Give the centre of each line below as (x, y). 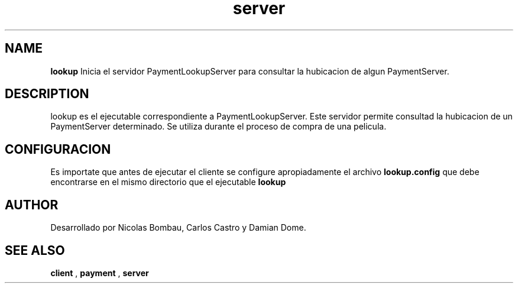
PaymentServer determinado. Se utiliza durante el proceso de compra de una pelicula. (218, 127)
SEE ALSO (35, 250)
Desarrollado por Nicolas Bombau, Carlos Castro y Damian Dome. (178, 228)
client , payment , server (100, 273)
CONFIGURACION (58, 149)
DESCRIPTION (47, 94)
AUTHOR (32, 205)
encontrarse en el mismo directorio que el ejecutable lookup (168, 182)
